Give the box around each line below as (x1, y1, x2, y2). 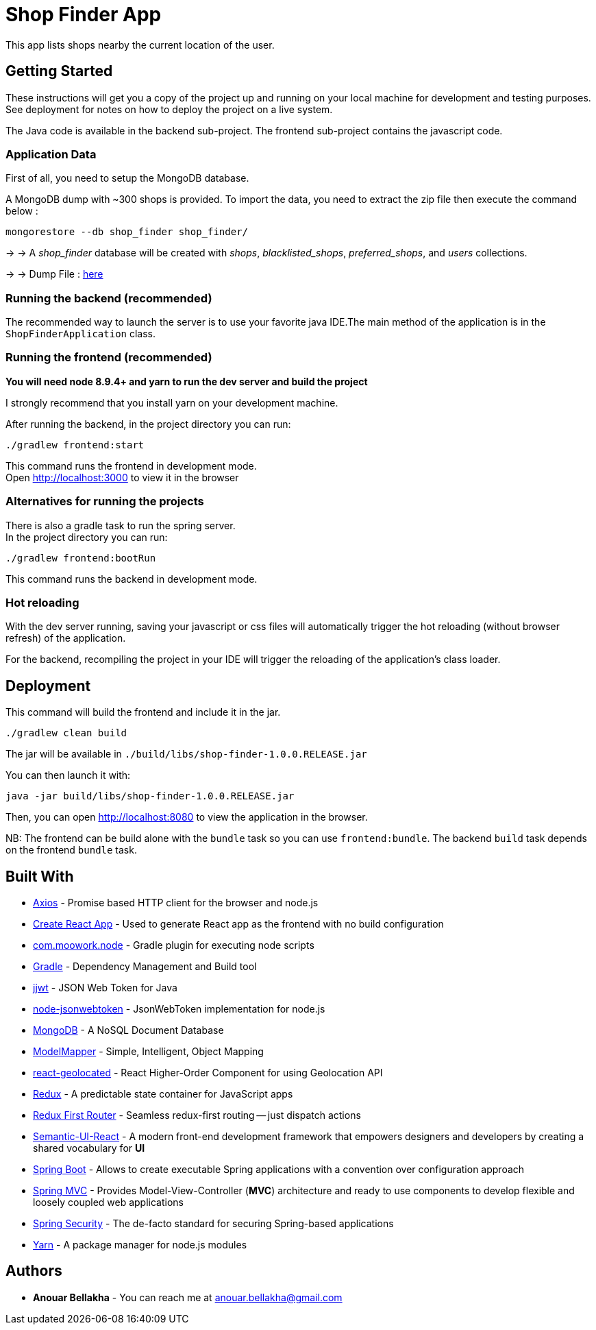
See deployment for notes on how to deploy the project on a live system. (5, 103, 333, 115)
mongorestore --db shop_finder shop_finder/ (5, 226, 249, 238)
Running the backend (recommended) (5, 291, 212, 305)
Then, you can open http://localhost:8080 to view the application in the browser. (5, 811, 368, 823)
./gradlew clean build (5, 727, 127, 739)
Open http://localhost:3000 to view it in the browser (5, 471, 239, 483)
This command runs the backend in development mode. (5, 572, 258, 585)
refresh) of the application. (5, 632, 126, 644)
